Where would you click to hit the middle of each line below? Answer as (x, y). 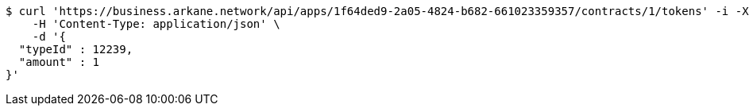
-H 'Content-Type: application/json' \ (156, 24)
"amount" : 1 (59, 62)
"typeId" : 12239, (76, 49)
